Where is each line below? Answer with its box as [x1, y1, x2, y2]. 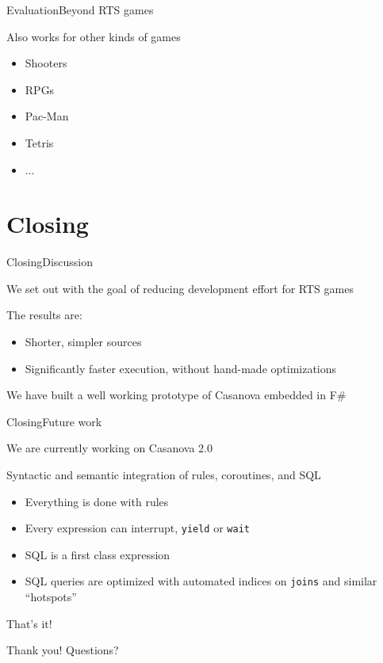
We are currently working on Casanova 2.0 [6, 440, 213, 456]
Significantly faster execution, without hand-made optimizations [25, 360, 337, 376]
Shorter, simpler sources [25, 333, 142, 350]
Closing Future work [6, 413, 102, 429]
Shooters [25, 55, 67, 71]
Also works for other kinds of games [6, 28, 181, 44]
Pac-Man [25, 108, 69, 124]
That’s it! [6, 615, 52, 631]
